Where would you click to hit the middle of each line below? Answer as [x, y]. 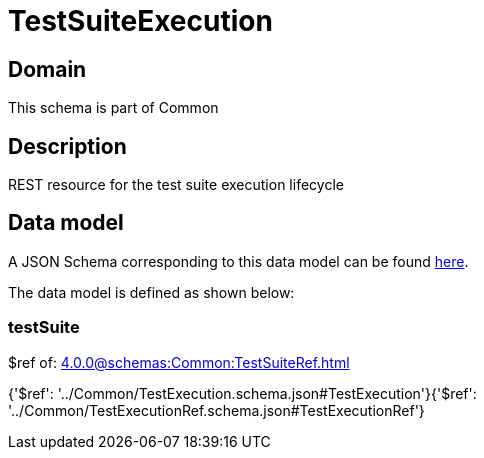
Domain [47, 69]
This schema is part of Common [113, 108]
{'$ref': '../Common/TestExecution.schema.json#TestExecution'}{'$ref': [242, 393]
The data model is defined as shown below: [151, 292]
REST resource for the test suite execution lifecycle [176, 185]
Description [67, 146]
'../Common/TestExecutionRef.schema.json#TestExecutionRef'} [216, 410]
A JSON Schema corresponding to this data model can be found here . [238, 261]
